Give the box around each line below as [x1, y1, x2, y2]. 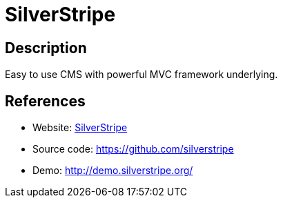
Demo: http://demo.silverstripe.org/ [32, 164, 193, 177]
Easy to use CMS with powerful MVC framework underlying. [5, 68, 278, 81]
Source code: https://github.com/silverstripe [32, 143, 234, 155]
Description [5, 39, 87, 57]
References [5, 92, 86, 110]
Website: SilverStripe [32, 122, 128, 134]
